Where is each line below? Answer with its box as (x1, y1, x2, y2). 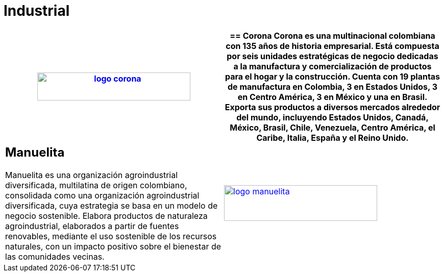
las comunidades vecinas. (5, 251, 105, 262)
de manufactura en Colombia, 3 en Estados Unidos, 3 (228, 81, 437, 92)
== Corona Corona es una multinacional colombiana (230, 30, 435, 41)
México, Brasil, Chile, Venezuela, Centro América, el (230, 122, 435, 133)
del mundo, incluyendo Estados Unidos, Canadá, (236, 112, 429, 122)
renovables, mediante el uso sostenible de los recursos (5, 231, 217, 241)
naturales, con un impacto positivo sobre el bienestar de (5, 241, 221, 252)
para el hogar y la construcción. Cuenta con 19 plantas (225, 71, 440, 82)
